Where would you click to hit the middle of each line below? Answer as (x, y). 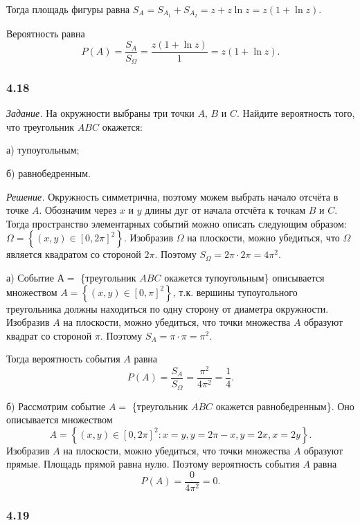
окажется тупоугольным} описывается (244, 277)
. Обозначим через (78, 210)
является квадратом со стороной (74, 254)
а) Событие (30, 277)
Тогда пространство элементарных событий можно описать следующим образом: (177, 223)
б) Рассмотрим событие (56, 406)
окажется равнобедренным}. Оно (285, 406)
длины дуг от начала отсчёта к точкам (225, 210)
